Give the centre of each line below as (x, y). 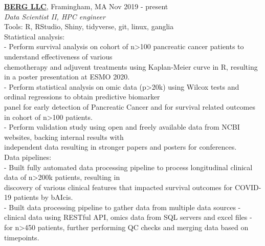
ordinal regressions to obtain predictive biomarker (82, 97)
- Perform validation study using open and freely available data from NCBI (122, 127)
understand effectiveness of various (58, 56)
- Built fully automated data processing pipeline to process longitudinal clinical (128, 167)
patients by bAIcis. (43, 197)
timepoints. (22, 237)
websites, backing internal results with (64, 137)
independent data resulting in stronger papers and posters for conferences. (120, 147)
